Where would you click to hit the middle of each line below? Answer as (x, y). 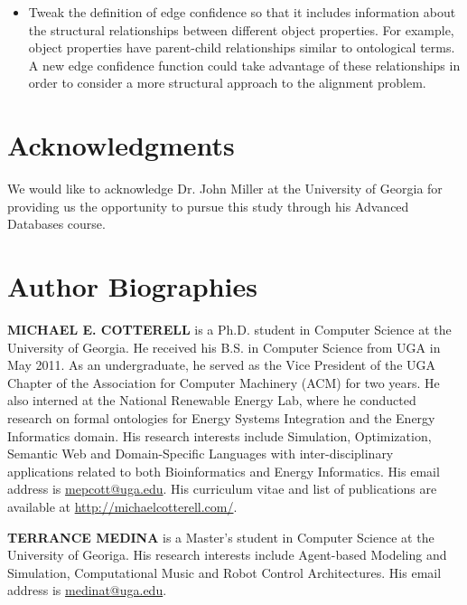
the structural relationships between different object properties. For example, (241, 29)
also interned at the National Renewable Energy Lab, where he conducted (212, 400)
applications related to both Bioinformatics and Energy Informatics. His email (224, 471)
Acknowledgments (121, 145)
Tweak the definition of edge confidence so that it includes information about (242, 12)
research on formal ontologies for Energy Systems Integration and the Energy (221, 417)
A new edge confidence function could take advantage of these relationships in (244, 65)
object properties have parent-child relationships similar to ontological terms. (242, 47)
